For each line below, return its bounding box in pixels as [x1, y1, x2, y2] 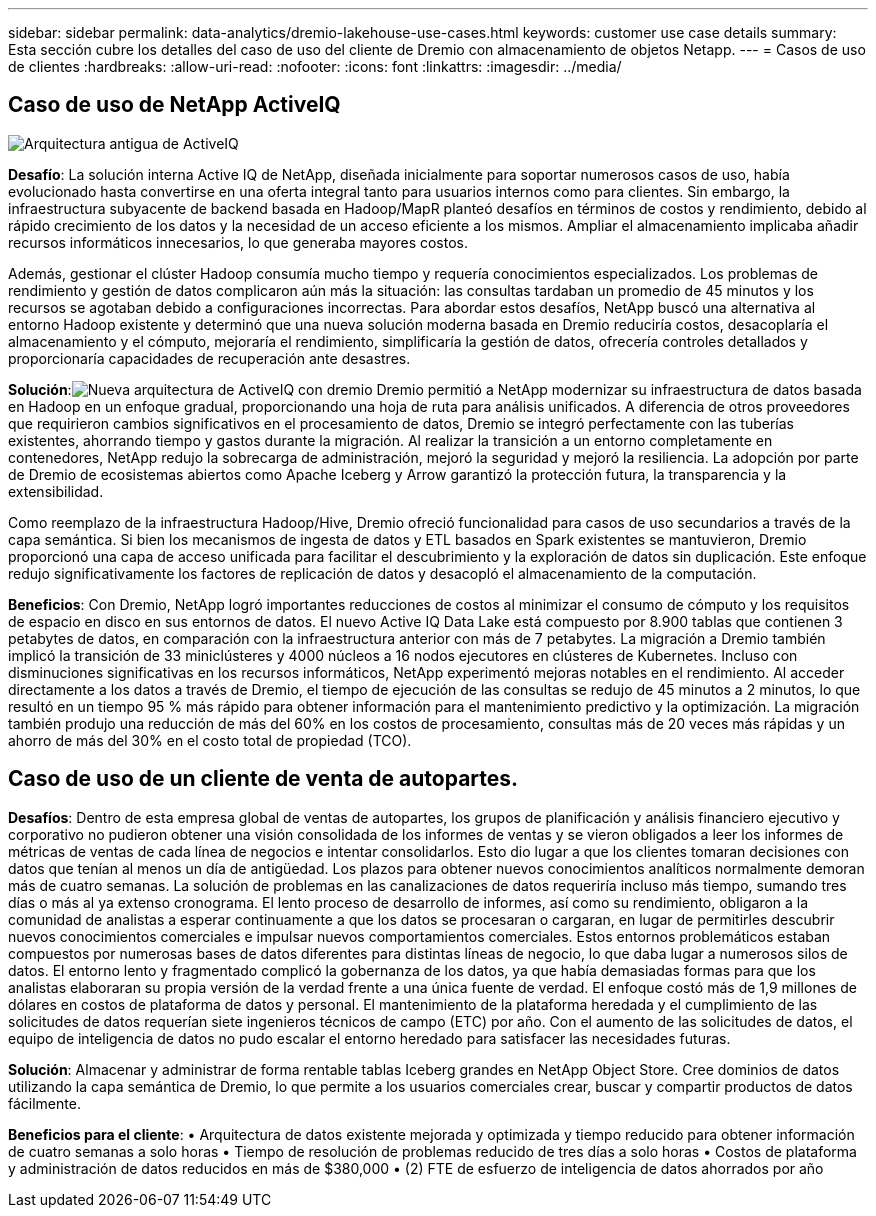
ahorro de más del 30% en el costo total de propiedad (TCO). [8, 731, 412, 749]
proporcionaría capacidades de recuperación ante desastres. [8, 349, 411, 367]
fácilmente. [8, 1094, 81, 1112]
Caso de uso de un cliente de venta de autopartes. [8, 766, 519, 792]
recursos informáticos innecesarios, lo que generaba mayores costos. [8, 233, 469, 251]
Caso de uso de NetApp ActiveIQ [8, 92, 341, 118]
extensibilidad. [8, 482, 104, 500]
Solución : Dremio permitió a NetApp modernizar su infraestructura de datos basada [8, 380, 862, 398]
